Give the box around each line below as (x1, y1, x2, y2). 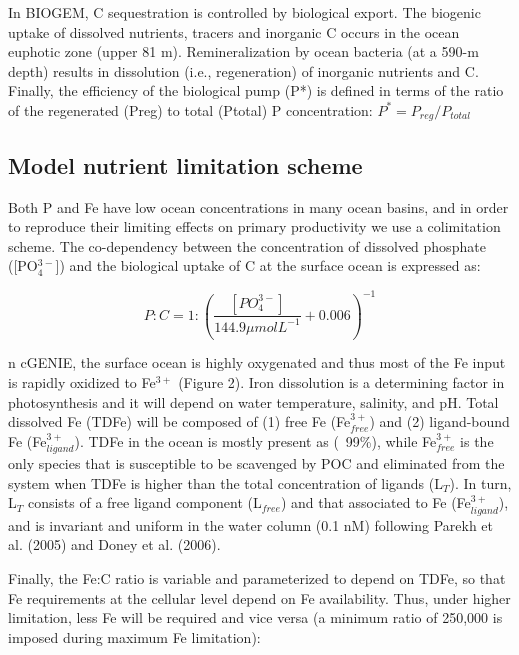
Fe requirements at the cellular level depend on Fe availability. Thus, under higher (8, 587, 511, 608)
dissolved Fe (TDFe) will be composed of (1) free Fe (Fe (8, 411, 351, 432)
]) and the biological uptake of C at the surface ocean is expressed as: (55, 255, 481, 276)
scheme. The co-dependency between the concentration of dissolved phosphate (8, 235, 486, 256)
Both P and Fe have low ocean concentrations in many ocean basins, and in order (8, 196, 509, 217)
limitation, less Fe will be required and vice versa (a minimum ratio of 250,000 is (8, 607, 503, 628)
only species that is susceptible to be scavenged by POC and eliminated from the (8, 453, 505, 474)
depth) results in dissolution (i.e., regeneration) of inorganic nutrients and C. (8, 60, 479, 81)
